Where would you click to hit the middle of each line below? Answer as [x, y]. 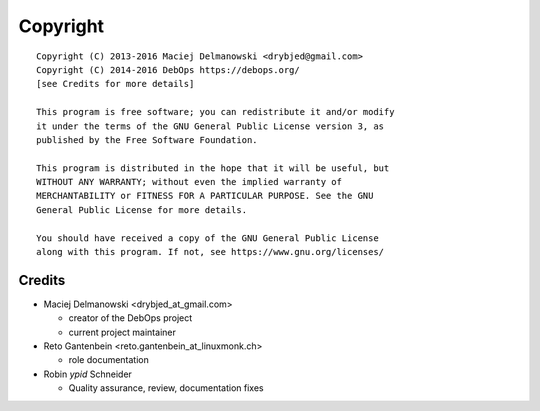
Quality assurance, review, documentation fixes [166, 388]
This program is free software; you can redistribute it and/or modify [215, 112]
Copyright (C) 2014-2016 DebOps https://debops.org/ [168, 69]
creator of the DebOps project [130, 318]
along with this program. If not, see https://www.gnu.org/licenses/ [210, 252]
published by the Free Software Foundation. [147, 139]
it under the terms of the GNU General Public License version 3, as [210, 126]
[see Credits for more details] [115, 84]
